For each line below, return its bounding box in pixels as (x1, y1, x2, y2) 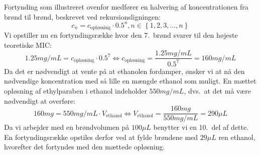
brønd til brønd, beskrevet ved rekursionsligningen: (4, 11, 161, 22)
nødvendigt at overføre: (4, 95, 76, 106)
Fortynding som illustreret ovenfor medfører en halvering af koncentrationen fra (4, 2, 248, 12)
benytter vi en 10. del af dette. (153, 122, 248, 132)
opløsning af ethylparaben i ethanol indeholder (4, 85, 147, 96)
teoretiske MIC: (4, 39, 52, 50)
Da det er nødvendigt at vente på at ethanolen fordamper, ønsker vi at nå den (4, 65, 245, 76)
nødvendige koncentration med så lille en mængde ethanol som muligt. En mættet (4, 75, 256, 86)
